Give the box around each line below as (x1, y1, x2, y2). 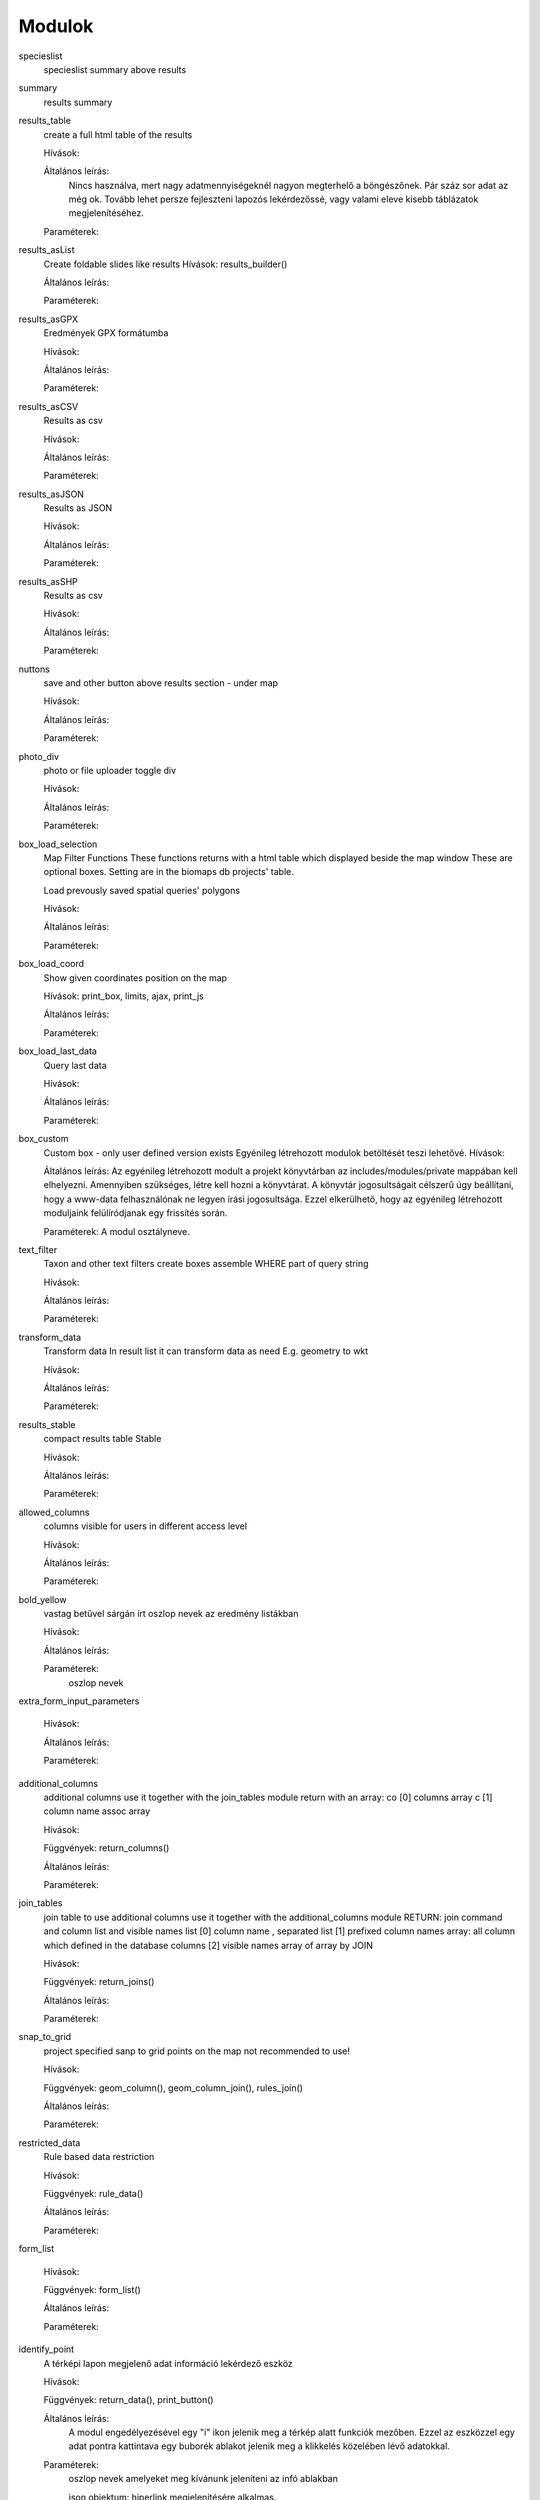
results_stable (18, 1418, 76, 1430)
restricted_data (18, 2136, 81, 2149)
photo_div (18, 750, 60, 762)
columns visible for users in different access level (43, 1520, 248, 1532)
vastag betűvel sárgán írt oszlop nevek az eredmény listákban (43, 1608, 299, 1620)
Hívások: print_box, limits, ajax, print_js (43, 990, 204, 1002)
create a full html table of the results (43, 128, 193, 140)
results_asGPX (18, 313, 79, 325)
